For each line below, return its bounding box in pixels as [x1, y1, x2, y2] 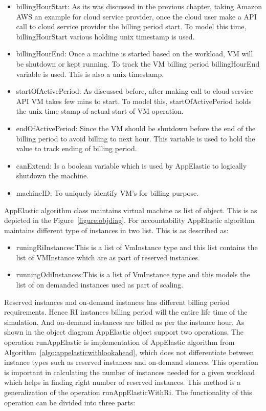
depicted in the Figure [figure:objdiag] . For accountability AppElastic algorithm [4, 215, 255, 225]
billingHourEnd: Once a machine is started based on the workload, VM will [16, 48, 253, 59]
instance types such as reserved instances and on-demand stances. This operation [4, 357, 258, 367]
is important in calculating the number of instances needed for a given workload [4, 366, 255, 377]
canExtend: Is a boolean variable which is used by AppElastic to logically [16, 160, 247, 171]
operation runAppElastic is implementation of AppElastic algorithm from [4, 337, 235, 347]
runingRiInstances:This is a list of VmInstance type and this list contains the [16, 242, 258, 253]
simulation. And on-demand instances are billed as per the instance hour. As [4, 316, 245, 327]
